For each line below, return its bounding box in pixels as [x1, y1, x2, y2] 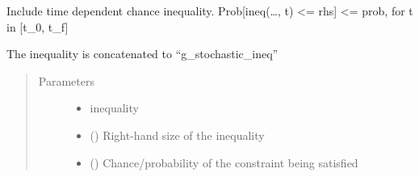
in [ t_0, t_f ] [6, 18, 69, 35]
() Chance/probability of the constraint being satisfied [90, 154, 358, 171]
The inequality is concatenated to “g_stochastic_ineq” [6, 45, 279, 62]
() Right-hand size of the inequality [90, 126, 265, 143]
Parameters [38, 72, 94, 89]
